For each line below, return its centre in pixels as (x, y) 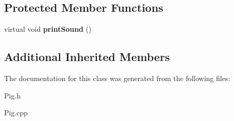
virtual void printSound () (48, 29)
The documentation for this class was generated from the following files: (117, 78)
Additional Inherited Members (87, 57)
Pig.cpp (16, 113)
